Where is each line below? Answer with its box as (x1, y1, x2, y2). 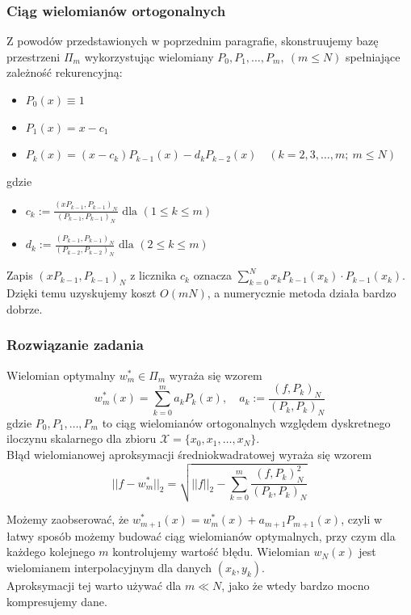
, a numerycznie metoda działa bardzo (207, 284, 396, 301)
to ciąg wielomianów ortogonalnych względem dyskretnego (102, 414, 391, 431)
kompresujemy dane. (6, 592, 107, 609)
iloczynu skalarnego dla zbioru (6, 430, 157, 447)
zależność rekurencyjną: (6, 64, 123, 81)
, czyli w (341, 511, 383, 528)
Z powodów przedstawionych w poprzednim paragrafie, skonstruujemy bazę (6, 32, 379, 49)
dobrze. (6, 300, 43, 317)
